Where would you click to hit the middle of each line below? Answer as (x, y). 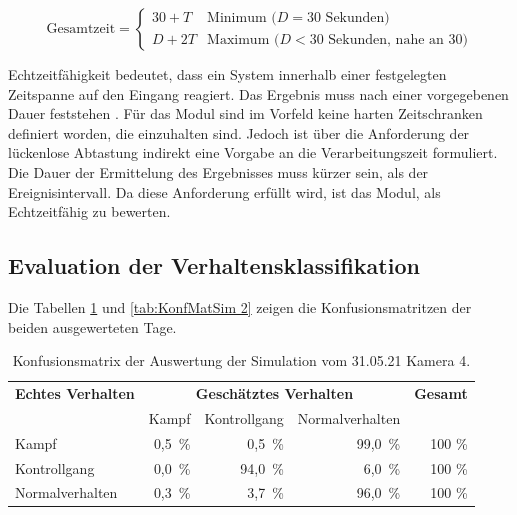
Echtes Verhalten (75, 392)
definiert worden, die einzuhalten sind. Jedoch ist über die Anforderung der (239, 132)
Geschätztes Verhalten (274, 392)
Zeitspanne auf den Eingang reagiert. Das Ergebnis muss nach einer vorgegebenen (258, 93)
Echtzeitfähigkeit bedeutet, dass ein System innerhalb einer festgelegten (227, 74)
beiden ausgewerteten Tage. (92, 326)
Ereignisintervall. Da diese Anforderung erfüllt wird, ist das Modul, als (224, 191)
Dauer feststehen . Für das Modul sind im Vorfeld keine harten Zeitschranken (245, 113)
